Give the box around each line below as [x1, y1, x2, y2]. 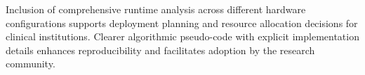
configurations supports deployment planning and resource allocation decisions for [6, 15, 358, 30]
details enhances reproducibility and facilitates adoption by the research [6, 42, 315, 57]
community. [6, 56, 55, 71]
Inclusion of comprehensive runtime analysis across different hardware [6, 2, 306, 16]
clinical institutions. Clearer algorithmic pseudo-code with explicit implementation [6, 29, 359, 44]
